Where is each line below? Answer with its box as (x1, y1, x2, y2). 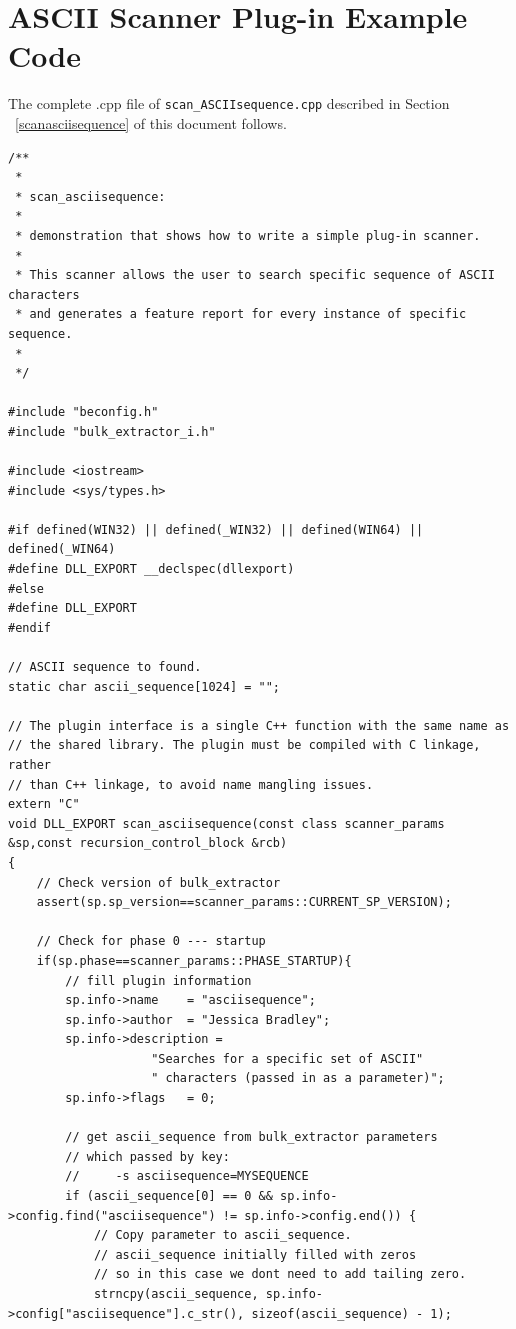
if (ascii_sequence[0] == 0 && (65, 1189, 273, 1204)
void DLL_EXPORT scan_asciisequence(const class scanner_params (8, 816, 445, 831)
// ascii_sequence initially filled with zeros (93, 1247, 417, 1262)
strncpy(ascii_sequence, (93, 1287, 259, 1301)
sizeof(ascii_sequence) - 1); (251, 1306, 452, 1321)
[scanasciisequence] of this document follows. (15, 112, 287, 133)
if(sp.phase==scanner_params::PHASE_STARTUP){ (36, 953, 352, 968)
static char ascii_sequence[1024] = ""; (8, 679, 281, 694)
